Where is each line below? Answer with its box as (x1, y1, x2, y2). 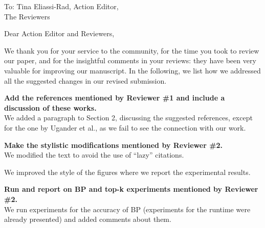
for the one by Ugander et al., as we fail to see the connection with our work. (4, 122, 246, 133)
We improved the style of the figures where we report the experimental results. (4, 166, 251, 177)
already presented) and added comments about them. (4, 214, 171, 224)
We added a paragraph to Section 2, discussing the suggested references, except (4, 112, 253, 123)
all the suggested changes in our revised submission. (4, 75, 167, 86)
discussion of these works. (4, 102, 97, 113)
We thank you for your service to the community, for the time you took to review (4, 45, 259, 56)
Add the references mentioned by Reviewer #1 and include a (4, 92, 225, 103)
